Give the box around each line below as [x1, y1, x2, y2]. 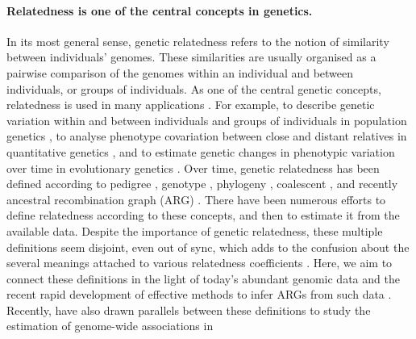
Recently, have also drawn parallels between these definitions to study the [6, 301, 371, 318]
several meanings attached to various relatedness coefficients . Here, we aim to [6, 254, 393, 271]
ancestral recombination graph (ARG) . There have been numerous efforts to [6, 190, 386, 207]
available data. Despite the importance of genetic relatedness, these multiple [6, 222, 383, 239]
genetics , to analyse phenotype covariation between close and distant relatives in [6, 128, 407, 144]
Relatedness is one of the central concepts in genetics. [6, 2, 313, 19]
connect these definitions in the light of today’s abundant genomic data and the [6, 270, 400, 287]
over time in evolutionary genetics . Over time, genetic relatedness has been [6, 159, 380, 176]
